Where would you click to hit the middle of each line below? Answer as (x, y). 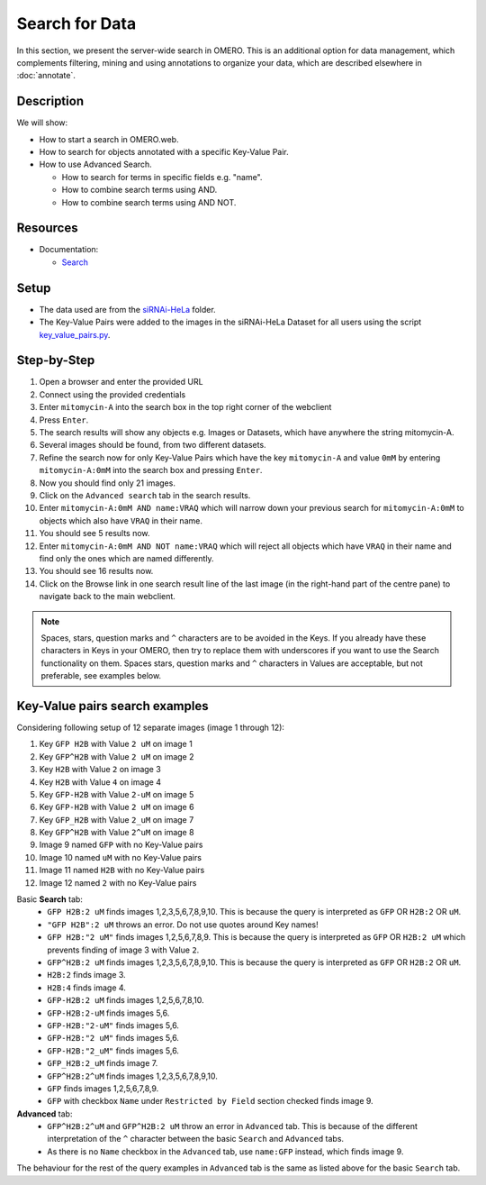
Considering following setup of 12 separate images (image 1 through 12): (151, 727)
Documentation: (69, 250)
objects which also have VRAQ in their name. (121, 520)
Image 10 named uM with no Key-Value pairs (121, 857)
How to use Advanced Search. (95, 164)
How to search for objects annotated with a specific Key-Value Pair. (164, 152)
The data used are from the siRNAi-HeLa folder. (127, 309)
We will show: (42, 123)
